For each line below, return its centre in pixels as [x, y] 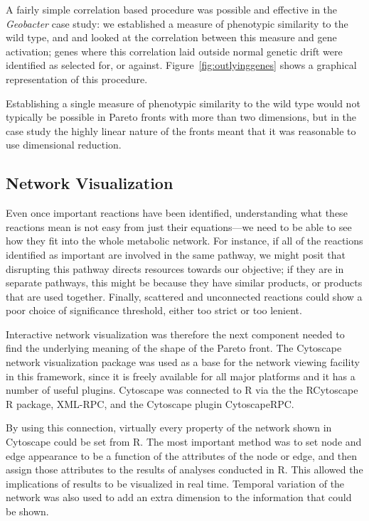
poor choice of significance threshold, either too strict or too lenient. [154, 310]
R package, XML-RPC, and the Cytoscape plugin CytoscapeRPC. [150, 403]
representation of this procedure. [77, 79]
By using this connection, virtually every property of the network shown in [169, 428]
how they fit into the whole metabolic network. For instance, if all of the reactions [184, 241]
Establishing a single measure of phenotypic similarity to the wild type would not [183, 103]
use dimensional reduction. [64, 145]
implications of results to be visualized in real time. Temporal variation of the [175, 483]
